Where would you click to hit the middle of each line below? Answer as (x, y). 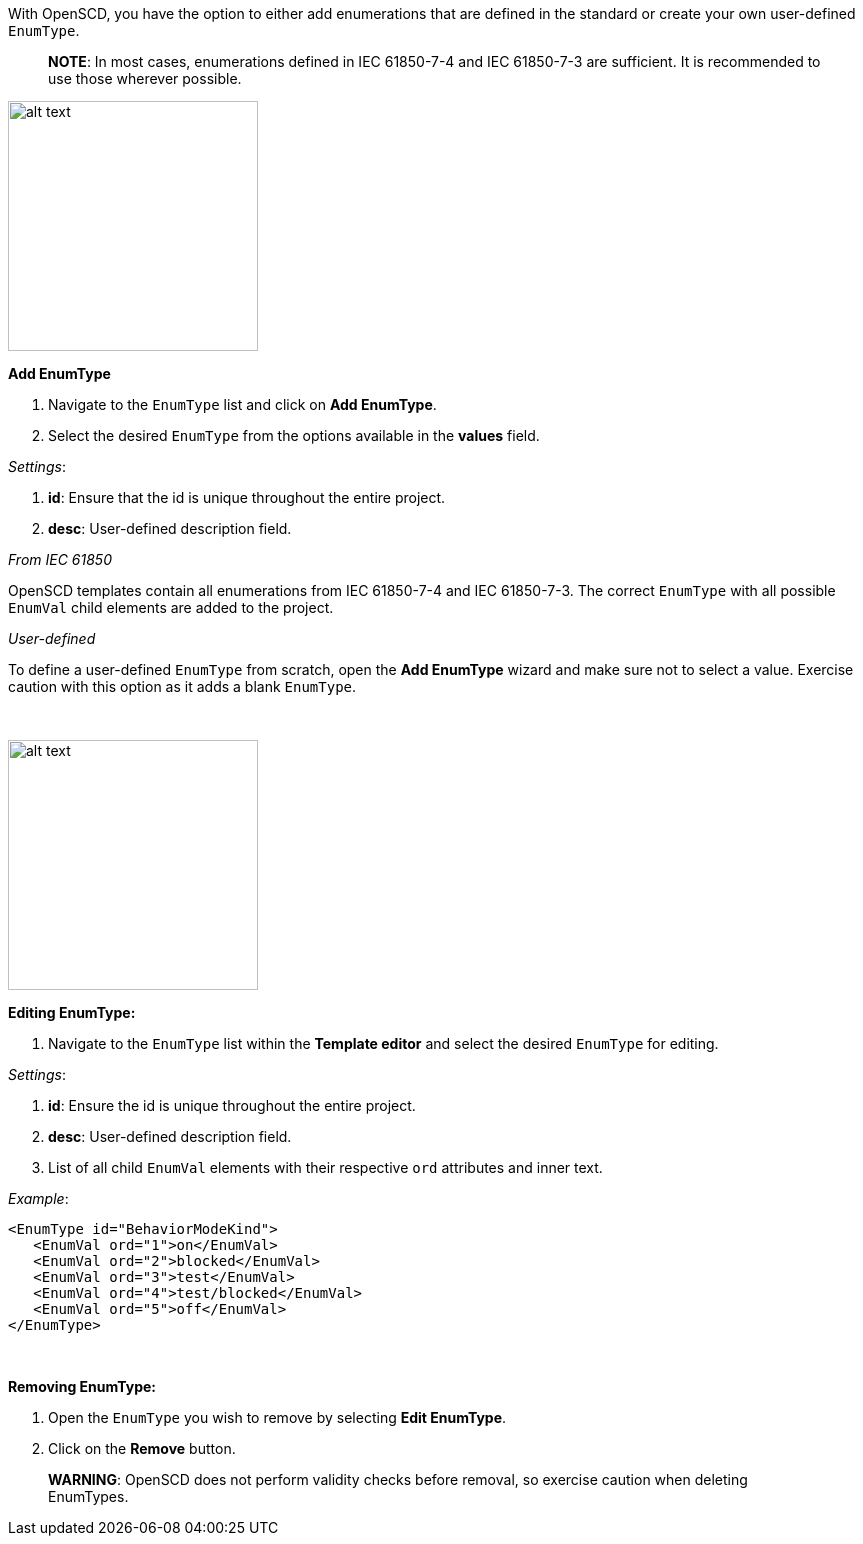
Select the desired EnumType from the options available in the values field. (294, 435)
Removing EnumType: (82, 1386)
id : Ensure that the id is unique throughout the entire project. (247, 497)
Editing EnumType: (72, 1012)
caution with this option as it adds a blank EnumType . (182, 686)
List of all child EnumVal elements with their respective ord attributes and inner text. (325, 1167)
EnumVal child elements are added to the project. (171, 607)
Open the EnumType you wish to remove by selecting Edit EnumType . (277, 1417)
